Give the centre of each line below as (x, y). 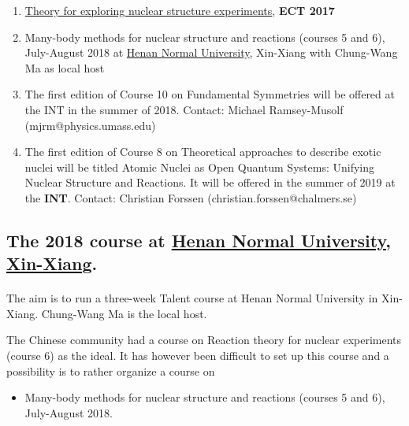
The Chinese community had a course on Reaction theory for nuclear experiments (204, 340)
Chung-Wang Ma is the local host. (124, 313)
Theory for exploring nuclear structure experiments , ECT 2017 (180, 10)
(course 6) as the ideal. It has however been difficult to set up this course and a (198, 356)
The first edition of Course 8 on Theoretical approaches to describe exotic (203, 152)
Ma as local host (65, 67)
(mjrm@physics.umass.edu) (90, 125)
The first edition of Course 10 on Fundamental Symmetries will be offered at (210, 94)
